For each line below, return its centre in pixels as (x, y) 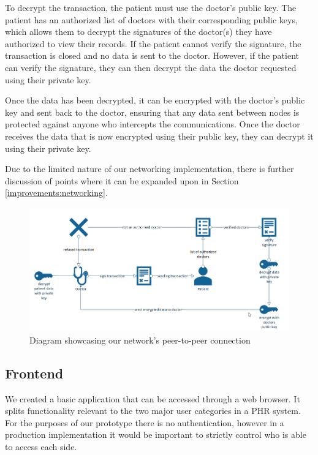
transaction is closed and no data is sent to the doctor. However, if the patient (152, 55)
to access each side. (41, 446)
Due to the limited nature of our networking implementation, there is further (150, 169)
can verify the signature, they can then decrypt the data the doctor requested (151, 67)
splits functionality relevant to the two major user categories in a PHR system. (153, 411)
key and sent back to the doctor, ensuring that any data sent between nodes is (152, 112)
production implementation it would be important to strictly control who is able (156, 434)
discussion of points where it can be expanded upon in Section (122, 180)
